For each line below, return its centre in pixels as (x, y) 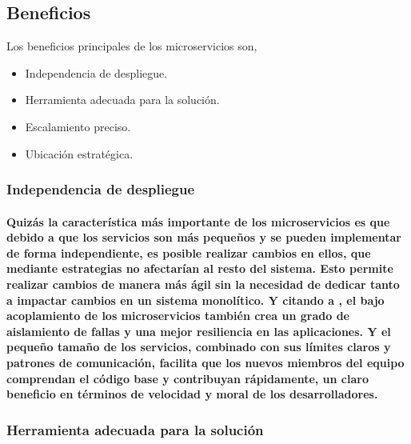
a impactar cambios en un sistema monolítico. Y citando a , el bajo (196, 300)
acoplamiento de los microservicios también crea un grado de (178, 316)
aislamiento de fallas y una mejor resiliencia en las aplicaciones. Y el (199, 331)
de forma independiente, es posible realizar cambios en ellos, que (189, 252)
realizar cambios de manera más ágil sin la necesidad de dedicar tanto (203, 284)
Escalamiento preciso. (78, 126)
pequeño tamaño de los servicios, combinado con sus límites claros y (199, 347)
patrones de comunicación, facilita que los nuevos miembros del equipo (205, 362)
